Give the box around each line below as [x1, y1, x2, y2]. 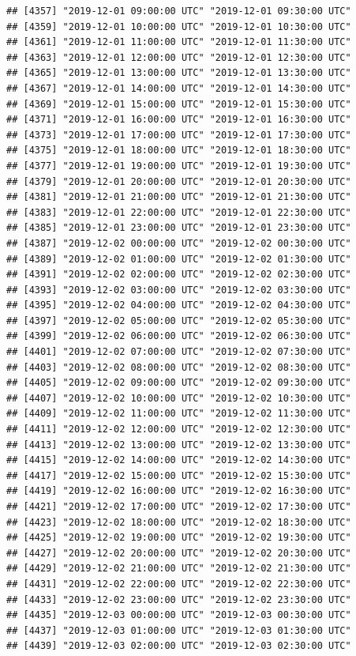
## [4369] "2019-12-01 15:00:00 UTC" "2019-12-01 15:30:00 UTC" [6, 98, 351, 110]
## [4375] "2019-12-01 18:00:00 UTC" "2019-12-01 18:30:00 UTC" [6, 145, 351, 156]
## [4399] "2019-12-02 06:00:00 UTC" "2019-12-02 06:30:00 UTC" [6, 330, 351, 342]
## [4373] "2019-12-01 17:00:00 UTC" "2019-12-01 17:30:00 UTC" [6, 129, 351, 141]
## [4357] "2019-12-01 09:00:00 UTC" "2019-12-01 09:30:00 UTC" [6, 6, 351, 17]
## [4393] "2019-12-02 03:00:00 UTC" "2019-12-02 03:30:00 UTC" [6, 284, 351, 296]
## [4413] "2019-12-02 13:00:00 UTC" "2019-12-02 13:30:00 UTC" [6, 439, 351, 451]
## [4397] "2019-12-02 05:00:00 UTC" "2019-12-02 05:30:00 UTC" [6, 315, 351, 326]
